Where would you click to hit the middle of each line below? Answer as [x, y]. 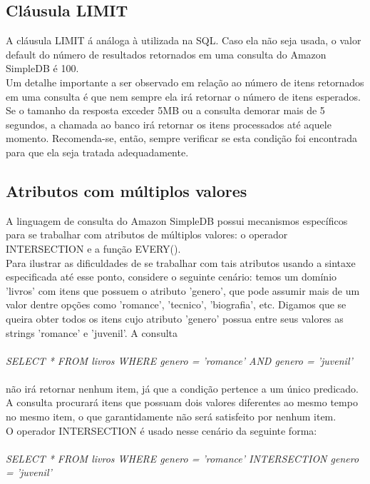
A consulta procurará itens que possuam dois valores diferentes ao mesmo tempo [182, 402]
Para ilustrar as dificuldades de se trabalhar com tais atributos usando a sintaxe [181, 262]
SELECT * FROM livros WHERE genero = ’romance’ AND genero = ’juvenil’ [179, 360]
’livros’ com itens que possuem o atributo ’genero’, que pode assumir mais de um [183, 290]
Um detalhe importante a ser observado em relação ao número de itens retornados [185, 82]
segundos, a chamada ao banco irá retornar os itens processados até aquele [169, 124]
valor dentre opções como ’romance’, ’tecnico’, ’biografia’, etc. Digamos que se [176, 304]
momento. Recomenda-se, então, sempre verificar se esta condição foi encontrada [181, 138]
